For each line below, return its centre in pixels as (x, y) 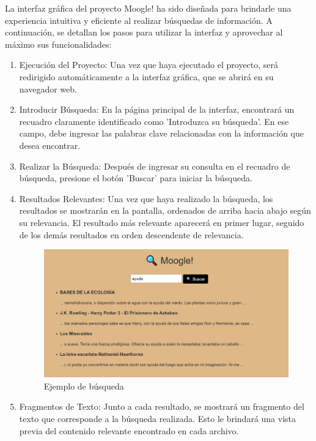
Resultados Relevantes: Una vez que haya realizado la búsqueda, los (146, 198)
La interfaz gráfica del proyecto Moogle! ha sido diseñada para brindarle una (148, 8)
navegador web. (48, 89)
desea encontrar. (50, 145)
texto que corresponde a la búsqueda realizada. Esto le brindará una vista (158, 418)
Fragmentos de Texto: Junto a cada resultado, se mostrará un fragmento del (162, 406)
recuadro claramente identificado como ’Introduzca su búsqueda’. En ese (154, 121)
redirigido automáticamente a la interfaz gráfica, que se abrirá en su (146, 76)
